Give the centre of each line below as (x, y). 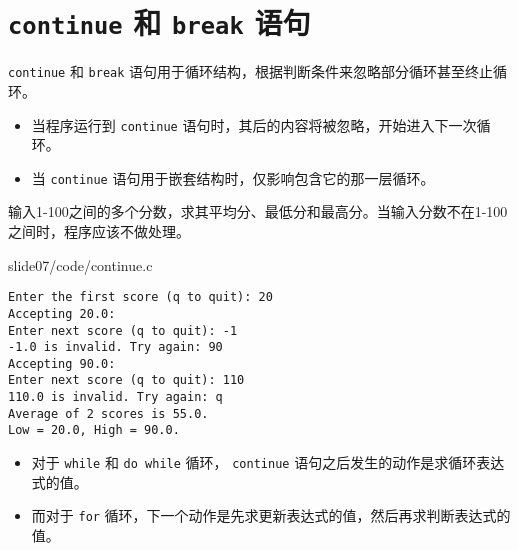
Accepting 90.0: (62, 363)
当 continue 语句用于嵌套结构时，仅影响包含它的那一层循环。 (233, 177)
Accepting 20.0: (62, 313)
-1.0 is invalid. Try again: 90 (115, 347)
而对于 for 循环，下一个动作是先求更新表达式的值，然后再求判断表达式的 (271, 515)
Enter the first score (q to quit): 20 (140, 297)
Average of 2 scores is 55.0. (108, 413)
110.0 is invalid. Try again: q (115, 397)
